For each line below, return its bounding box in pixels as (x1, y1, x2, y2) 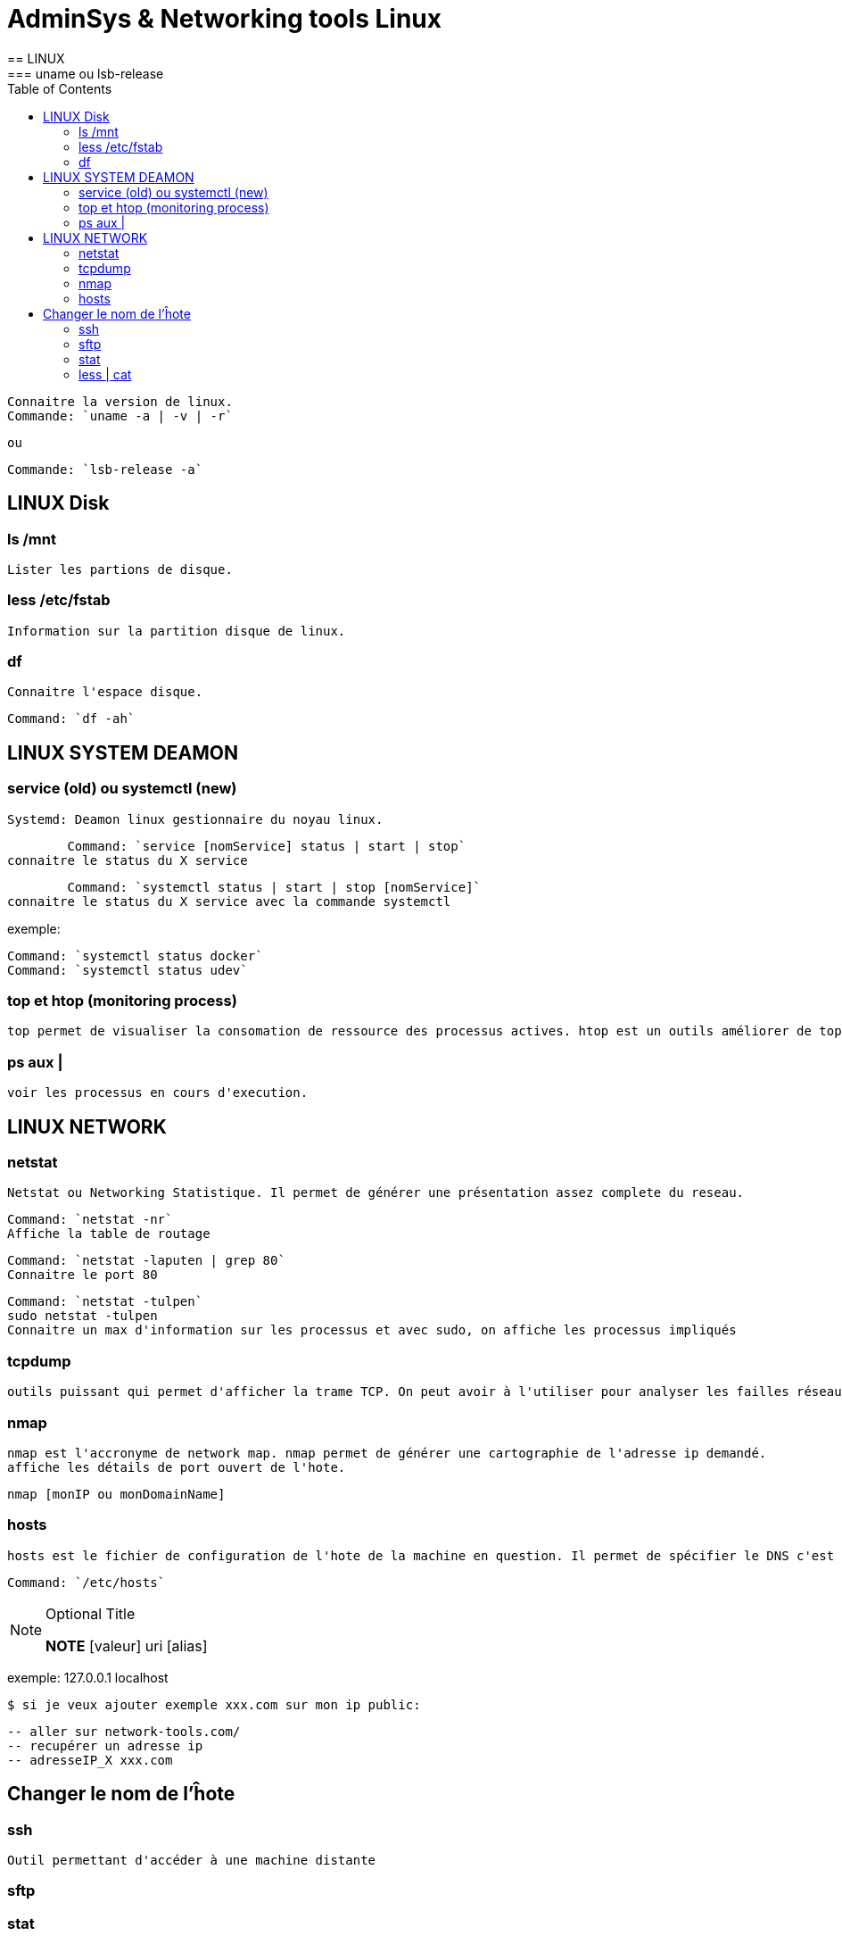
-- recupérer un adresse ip (7, 1738, 203, 1753)
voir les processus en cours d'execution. (7, 1085, 309, 1101)
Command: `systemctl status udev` (7, 962, 248, 977)
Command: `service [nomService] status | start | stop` (67, 838, 466, 853)
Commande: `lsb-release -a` (7, 461, 203, 477)
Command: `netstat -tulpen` (7, 1294, 203, 1309)
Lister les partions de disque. (7, 561, 233, 577)
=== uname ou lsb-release (7, 65, 164, 81)
